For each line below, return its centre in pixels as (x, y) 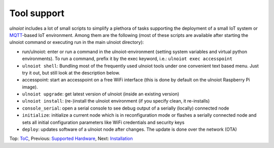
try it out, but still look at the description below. (71, 73)
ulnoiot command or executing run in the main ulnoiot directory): (77, 42)
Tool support (37, 13)
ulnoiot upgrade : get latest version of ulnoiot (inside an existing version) (101, 94)
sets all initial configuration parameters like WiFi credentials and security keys (103, 122)
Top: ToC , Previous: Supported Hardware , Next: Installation (71, 138)
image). (30, 87)
